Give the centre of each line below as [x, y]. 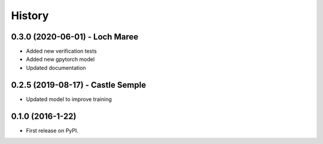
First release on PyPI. [52, 130]
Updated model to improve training [69, 99]
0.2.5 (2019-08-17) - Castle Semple [79, 85]
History [30, 16]
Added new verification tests [61, 51]
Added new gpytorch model [60, 59]
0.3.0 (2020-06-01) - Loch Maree [75, 37]
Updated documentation [56, 68]
